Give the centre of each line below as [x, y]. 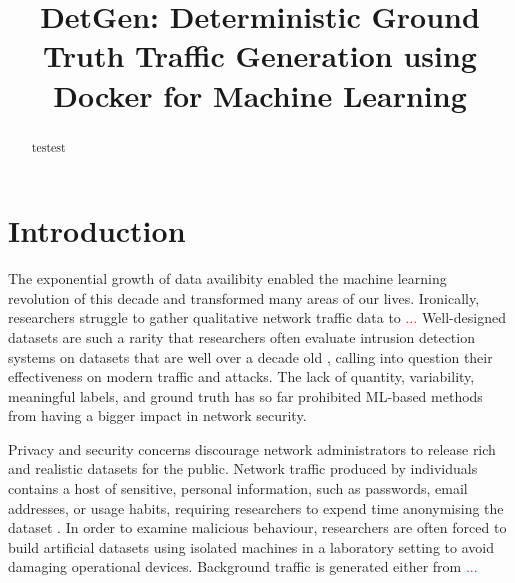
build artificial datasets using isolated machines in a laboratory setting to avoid [251, 546]
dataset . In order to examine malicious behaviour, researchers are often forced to [257, 527]
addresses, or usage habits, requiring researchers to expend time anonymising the [256, 507]
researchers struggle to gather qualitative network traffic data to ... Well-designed [257, 317]
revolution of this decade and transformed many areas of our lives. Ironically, [244, 297]
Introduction [97, 230]
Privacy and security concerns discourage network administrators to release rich [252, 448]
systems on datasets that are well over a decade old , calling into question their [250, 356]
